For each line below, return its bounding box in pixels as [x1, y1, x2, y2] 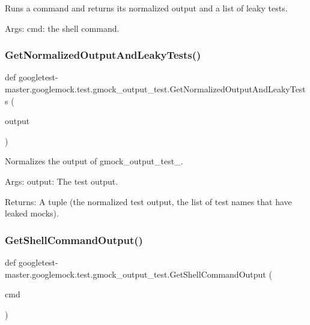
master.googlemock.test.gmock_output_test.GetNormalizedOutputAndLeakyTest [5, 83, 306, 95]
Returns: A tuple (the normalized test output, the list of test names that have [5, 195, 292, 207]
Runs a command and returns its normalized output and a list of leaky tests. [5, 2, 288, 14]
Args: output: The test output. [5, 174, 118, 187]
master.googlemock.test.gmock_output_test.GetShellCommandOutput [5, 267, 266, 280]
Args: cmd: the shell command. [5, 22, 120, 34]
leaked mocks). [5, 207, 59, 219]
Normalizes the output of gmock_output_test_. [5, 155, 183, 167]
